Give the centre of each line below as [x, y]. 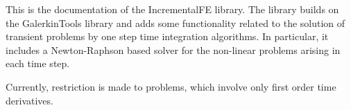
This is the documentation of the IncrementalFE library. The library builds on [172, 9]
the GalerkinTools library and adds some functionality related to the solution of [175, 22]
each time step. [38, 63]
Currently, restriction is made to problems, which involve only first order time [171, 86]
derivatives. [29, 100]
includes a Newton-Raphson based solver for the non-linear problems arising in [173, 49]
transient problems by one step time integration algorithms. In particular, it [167, 36]
